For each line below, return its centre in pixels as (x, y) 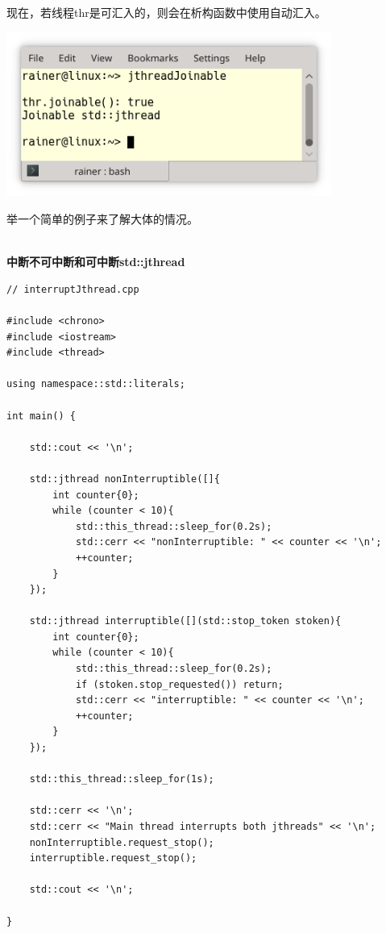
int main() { (41, 416)
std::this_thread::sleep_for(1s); (122, 779)
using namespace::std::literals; (96, 384)
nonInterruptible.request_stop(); (122, 842)
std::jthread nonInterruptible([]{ (125, 479)
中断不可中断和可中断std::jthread (96, 262)
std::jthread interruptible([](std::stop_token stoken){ (185, 621)
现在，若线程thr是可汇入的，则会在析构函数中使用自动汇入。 (166, 12)
